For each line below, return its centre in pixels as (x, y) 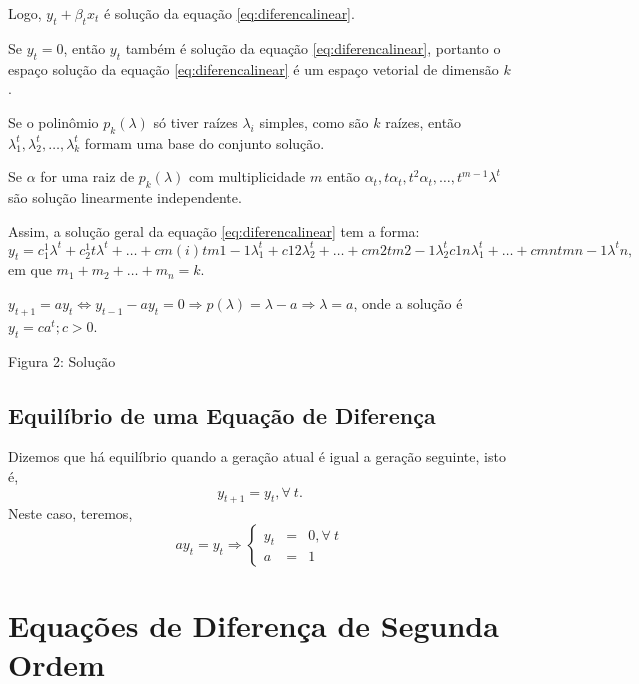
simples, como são (314, 121)
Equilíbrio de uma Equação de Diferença (222, 414)
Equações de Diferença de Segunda (253, 625)
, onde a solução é (408, 303)
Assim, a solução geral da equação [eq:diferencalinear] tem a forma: (214, 230)
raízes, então (423, 121)
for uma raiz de (87, 176)
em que (30, 269)
